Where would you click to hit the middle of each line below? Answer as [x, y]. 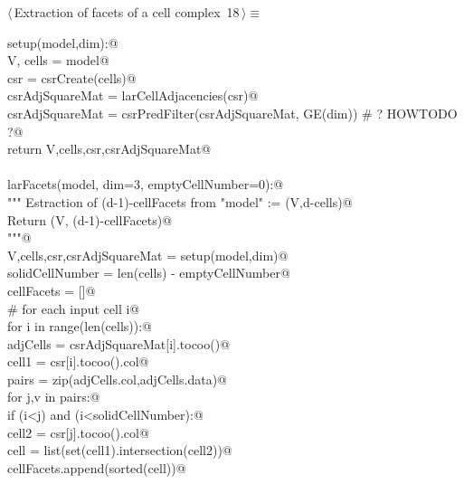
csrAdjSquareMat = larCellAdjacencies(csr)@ [133, 95]
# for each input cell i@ [74, 308]
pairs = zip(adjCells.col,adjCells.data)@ [117, 379]
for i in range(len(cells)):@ [80, 326]
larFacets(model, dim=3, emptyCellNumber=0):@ [146, 184]
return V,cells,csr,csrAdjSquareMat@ [109, 149]
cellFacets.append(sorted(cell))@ [97, 467]
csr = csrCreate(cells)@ [72, 77]
